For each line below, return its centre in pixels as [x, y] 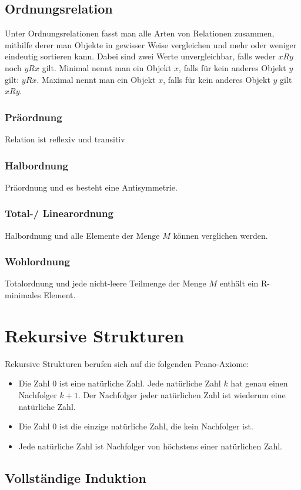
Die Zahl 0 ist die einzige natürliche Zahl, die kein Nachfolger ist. [136, 426]
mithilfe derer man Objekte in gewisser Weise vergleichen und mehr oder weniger [151, 44]
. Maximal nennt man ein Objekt [96, 79]
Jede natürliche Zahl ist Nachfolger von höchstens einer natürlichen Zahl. [150, 446]
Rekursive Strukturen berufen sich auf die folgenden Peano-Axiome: [127, 363]
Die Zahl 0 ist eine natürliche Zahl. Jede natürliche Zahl [120, 383]
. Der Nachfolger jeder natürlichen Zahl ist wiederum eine [182, 394]
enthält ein [239, 283]
